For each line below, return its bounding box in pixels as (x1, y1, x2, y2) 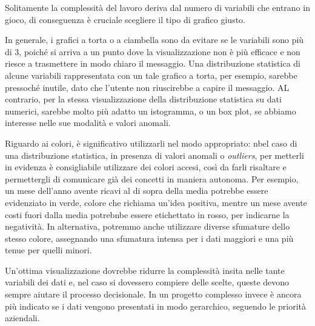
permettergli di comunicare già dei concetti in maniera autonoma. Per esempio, (5, 172, 299, 185)
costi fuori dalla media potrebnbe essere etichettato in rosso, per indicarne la (5, 208, 290, 221)
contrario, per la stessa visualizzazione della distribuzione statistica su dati (5, 93, 282, 105)
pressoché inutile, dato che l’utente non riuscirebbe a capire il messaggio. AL (5, 81, 290, 93)
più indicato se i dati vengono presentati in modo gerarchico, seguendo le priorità (5, 299, 307, 312)
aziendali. (5, 311, 40, 324)
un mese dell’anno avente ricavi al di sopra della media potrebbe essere (5, 184, 268, 197)
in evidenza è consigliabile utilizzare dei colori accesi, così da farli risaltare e (5, 161, 287, 173)
